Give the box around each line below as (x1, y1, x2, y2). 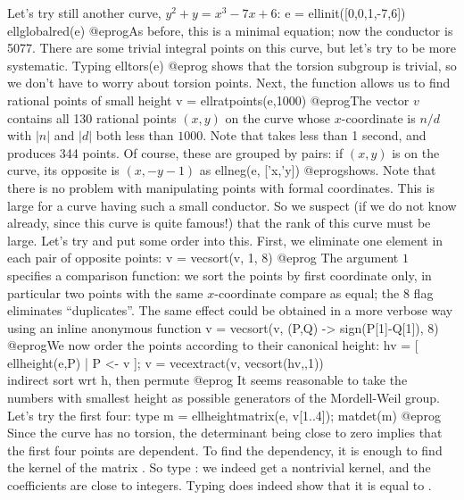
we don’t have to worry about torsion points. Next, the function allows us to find (7, 73, 451, 92)
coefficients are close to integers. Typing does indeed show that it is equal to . (7, 476, 432, 495)
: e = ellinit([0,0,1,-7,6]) (277, 4, 406, 21)
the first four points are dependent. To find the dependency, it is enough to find (7, 440, 443, 459)
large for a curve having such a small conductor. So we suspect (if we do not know (7, 196, 457, 214)
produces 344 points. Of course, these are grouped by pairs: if (7, 143, 344, 162)
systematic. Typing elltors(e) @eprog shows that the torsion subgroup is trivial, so (7, 55, 457, 74)
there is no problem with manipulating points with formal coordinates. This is (7, 178, 435, 196)
